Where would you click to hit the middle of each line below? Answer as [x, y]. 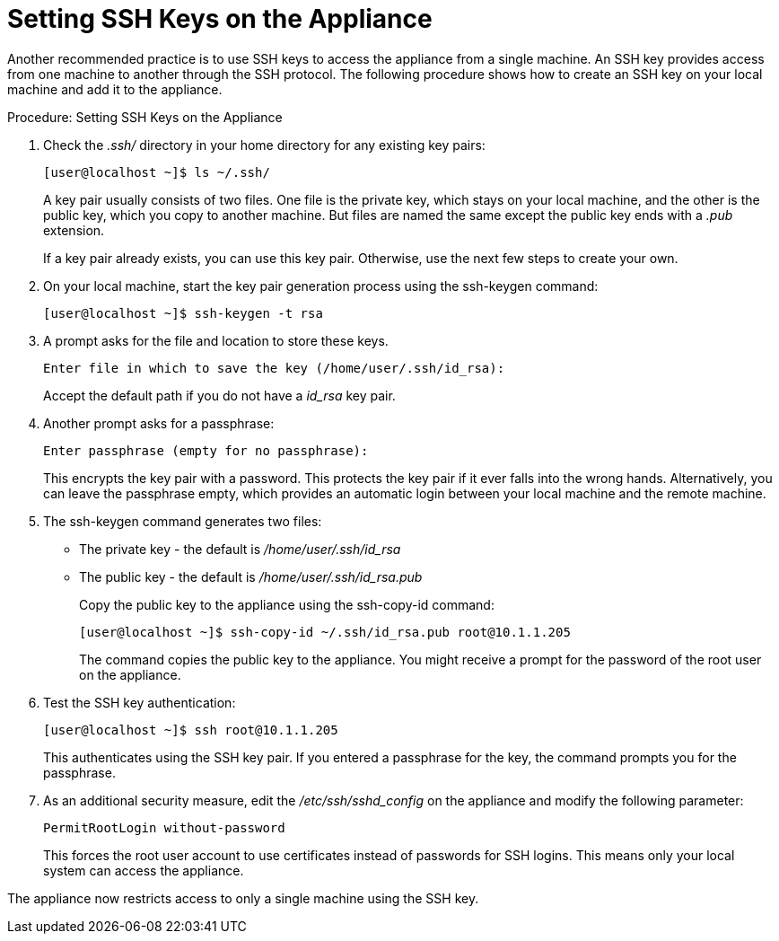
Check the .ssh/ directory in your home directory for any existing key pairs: [264, 145]
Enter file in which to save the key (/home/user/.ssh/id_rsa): [274, 368]
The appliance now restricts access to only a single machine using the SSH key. [243, 898]
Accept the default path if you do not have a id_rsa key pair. [219, 395]
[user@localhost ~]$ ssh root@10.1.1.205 [191, 730]
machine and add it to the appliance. [115, 89]
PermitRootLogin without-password [164, 827]
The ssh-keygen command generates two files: [183, 521]
